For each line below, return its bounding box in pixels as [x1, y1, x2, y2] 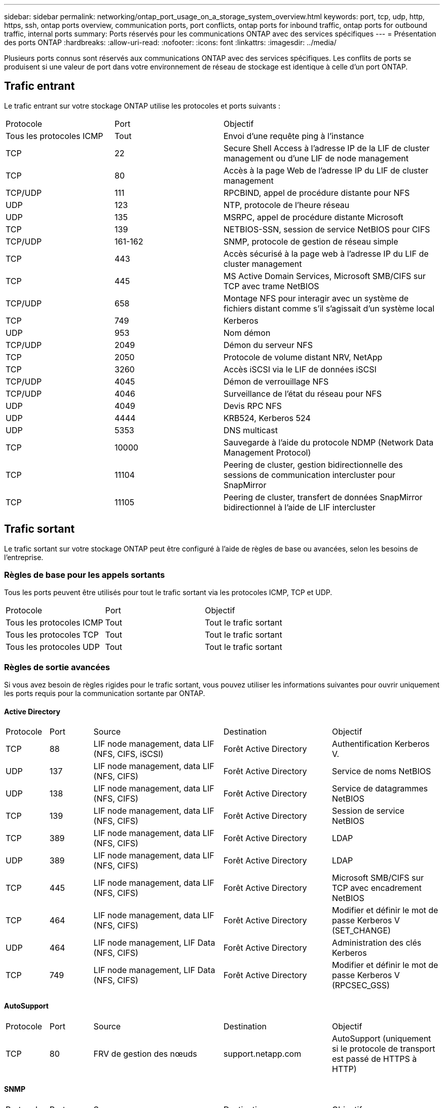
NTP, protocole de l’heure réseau [224, 199, 350, 210]
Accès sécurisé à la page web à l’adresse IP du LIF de [224, 248, 429, 259]
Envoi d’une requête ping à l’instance [224, 130, 364, 141]
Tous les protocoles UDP [6, 642, 100, 652]
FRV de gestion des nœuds [93, 1048, 197, 1059]
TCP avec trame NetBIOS [224, 281, 319, 291]
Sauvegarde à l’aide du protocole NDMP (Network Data [224, 437, 434, 447]
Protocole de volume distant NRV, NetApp [224, 352, 383, 362]
